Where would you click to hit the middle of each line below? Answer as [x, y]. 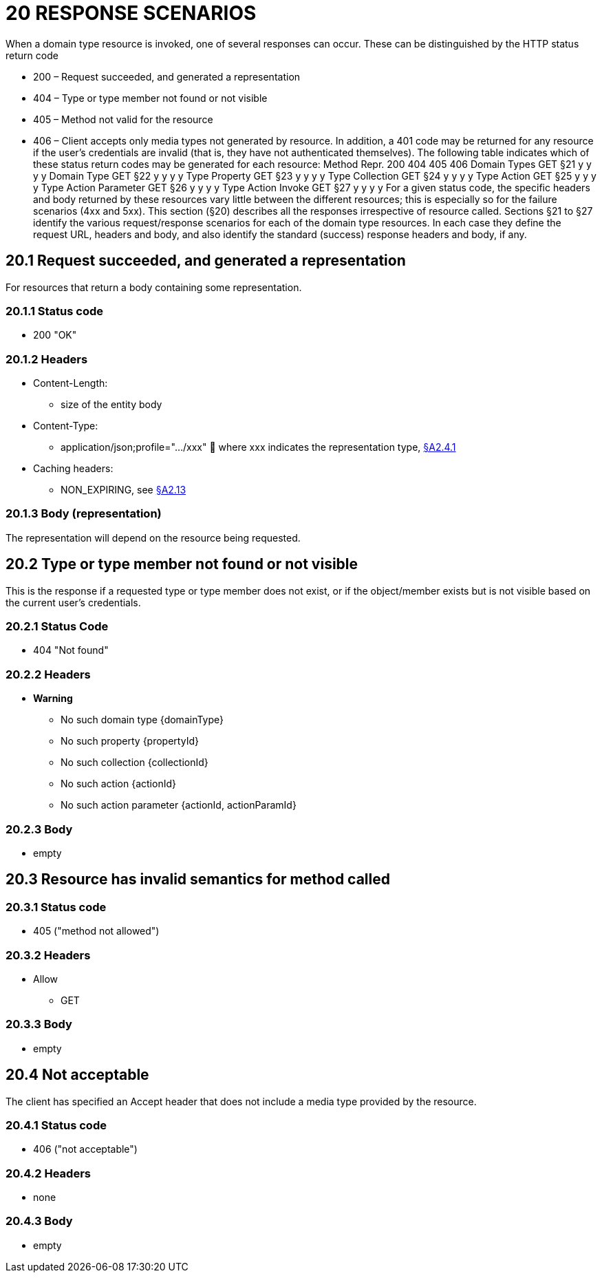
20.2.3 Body [39, 829]
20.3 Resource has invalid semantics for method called [198, 880]
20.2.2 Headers [48, 674]
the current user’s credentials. [73, 602]
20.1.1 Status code [55, 311]
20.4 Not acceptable [77, 1075]
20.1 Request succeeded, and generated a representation [206, 261]
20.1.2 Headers [47, 359]
